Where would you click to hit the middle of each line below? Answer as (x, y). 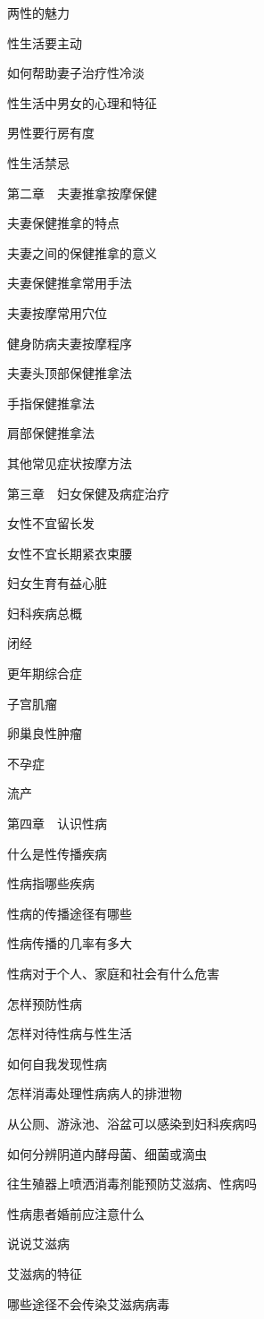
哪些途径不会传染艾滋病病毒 (88, 1303)
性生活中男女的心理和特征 (82, 102)
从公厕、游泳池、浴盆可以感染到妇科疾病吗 (132, 1123)
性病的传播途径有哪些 (70, 913)
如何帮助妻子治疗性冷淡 (76, 73)
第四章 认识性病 (57, 823)
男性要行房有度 (51, 133)
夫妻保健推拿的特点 (63, 223)
